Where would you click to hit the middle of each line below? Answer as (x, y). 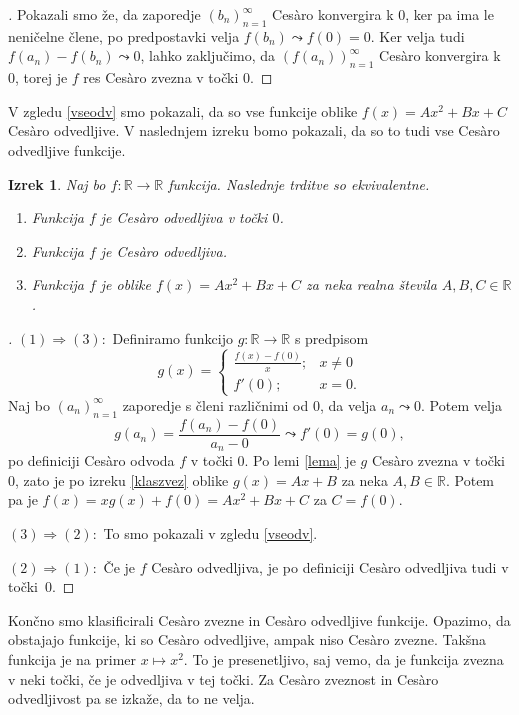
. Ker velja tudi (417, 35)
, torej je (41, 77)
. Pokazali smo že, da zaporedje (104, 14)
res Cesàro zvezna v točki (161, 77)
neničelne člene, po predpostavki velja (124, 35)
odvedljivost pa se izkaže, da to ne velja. (131, 698)
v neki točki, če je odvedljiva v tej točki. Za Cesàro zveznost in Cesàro (223, 678)
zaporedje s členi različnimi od (215, 404)
